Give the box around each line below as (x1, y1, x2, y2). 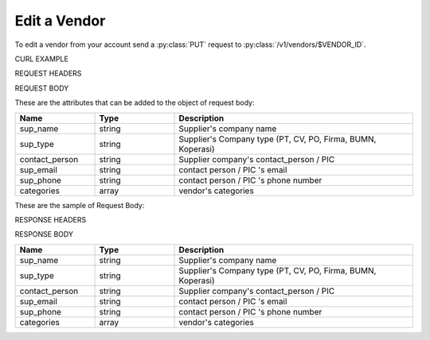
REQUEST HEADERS (14, 68, 82, 79)
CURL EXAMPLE (14, 54, 69, 64)
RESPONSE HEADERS (14, 214, 87, 224)
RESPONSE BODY (14, 230, 73, 239)
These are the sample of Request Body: (14, 200, 145, 210)
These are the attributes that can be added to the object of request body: (14, 98, 255, 107)
